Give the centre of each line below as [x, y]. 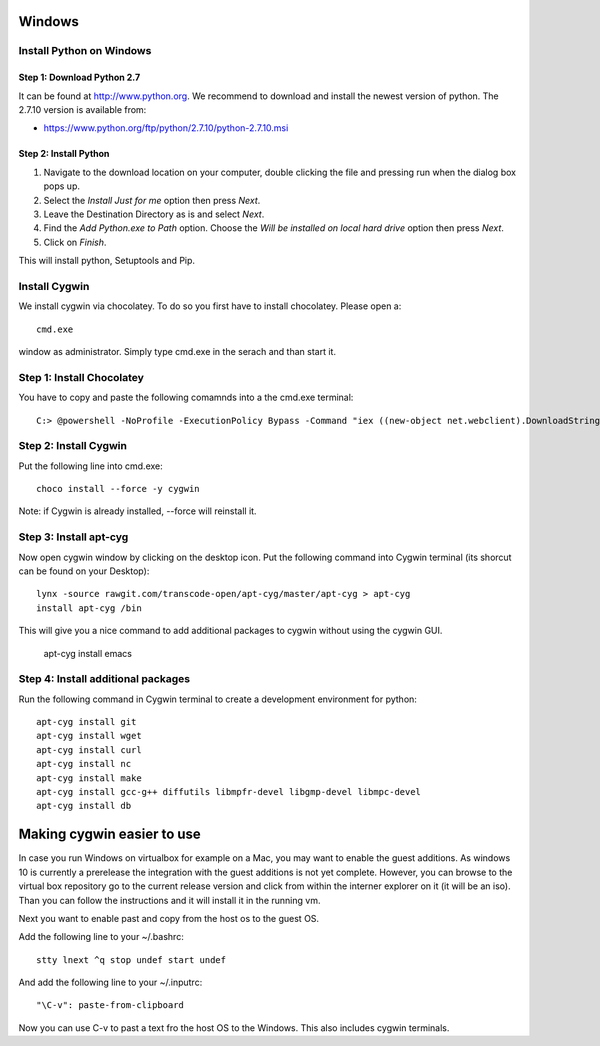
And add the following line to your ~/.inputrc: [110, 982]
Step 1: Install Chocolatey [81, 377]
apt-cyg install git [86, 722]
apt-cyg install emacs [87, 653]
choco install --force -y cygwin [118, 489]
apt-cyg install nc [84, 764]
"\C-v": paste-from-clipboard [110, 1005]
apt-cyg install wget [89, 736]
